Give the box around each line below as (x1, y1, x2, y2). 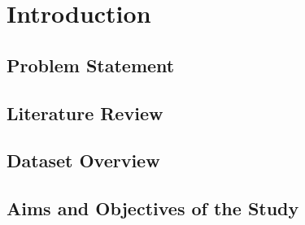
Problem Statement (7, 52, 175, 77)
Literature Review (7, 100, 163, 125)
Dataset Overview (7, 148, 160, 173)
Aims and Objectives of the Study (7, 196, 299, 221)
